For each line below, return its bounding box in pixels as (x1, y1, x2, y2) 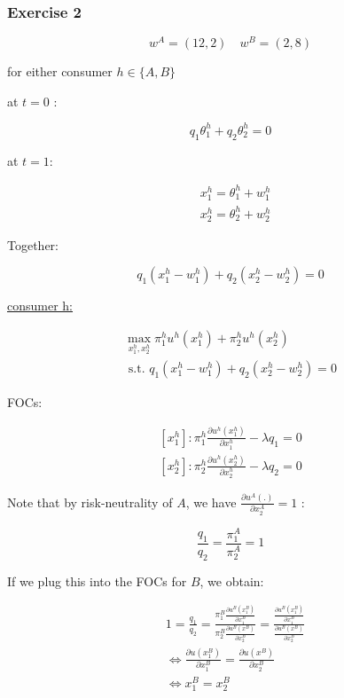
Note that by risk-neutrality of (7, 492, 173, 511)
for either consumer (7, 62, 113, 81)
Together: (7, 235, 59, 254)
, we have (185, 492, 237, 511)
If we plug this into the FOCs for (7, 571, 187, 590)
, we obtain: (199, 571, 264, 590)
